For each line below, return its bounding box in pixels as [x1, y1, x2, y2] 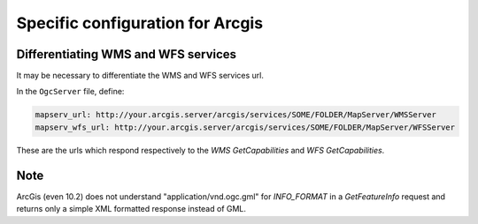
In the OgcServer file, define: [16, 86, 125, 97]
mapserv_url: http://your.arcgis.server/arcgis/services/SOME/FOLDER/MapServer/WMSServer [35, 110, 437, 120]
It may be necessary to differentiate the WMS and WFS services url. [16, 71, 265, 81]
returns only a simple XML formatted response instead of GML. [16, 204, 247, 214]
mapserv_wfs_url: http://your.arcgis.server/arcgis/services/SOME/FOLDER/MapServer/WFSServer [35, 122, 456, 132]
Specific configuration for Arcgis [16, 13, 264, 33]
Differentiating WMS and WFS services [16, 47, 237, 62]
